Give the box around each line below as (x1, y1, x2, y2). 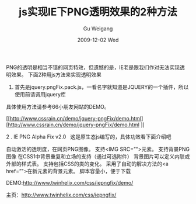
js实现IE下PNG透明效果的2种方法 (18, 5, 178, 19)
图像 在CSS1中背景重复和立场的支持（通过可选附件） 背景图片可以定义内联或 (6, 153, 190, 160)
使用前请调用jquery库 (14, 91, 66, 98)
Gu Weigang (83, 25, 113, 32)
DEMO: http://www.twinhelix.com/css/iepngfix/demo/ (6, 179, 134, 186)
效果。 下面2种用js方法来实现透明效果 (10, 71, 102, 78)
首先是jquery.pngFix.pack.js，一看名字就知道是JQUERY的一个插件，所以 (14, 83, 189, 91)
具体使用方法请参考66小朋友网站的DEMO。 (6, 103, 110, 110)
